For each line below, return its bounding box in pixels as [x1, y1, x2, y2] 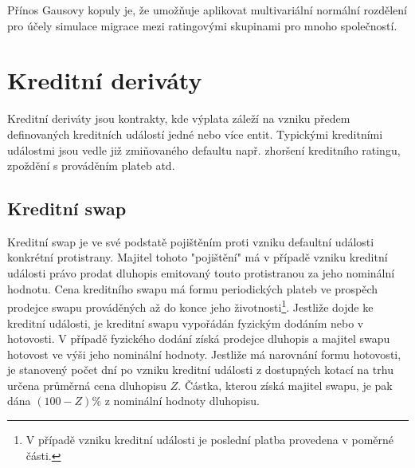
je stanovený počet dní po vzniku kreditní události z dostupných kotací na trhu [7, 361, 393, 378]
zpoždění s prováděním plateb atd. [7, 157, 175, 174]
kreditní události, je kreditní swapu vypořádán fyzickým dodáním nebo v [7, 314, 364, 331]
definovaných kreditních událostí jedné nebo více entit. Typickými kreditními [7, 125, 383, 142]
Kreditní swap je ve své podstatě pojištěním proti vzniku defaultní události [7, 233, 374, 250]
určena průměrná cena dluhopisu [7, 376, 167, 393]
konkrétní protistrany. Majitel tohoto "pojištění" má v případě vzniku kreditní [7, 249, 388, 265]
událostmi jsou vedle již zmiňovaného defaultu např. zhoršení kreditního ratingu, [7, 141, 401, 158]
